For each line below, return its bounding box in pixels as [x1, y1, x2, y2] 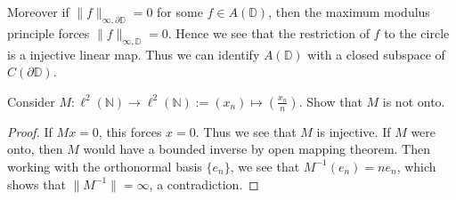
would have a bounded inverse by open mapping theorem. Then [83, 140, 431, 158]
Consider [7, 92, 55, 110]
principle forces [7, 23, 90, 42]
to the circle [384, 23, 450, 42]
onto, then [7, 140, 63, 158]
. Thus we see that [195, 122, 297, 140]
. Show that [298, 92, 362, 110]
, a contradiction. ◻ [149, 174, 259, 193]
